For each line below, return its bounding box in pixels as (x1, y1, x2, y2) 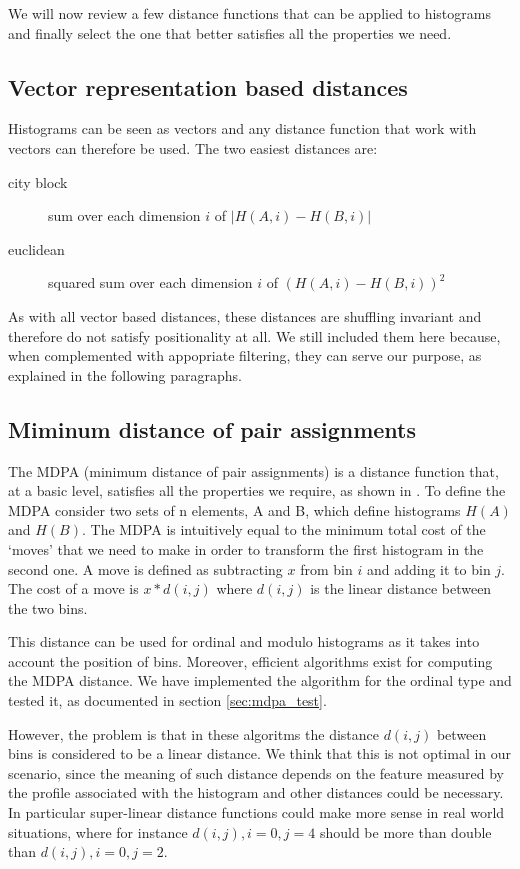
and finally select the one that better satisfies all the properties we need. (8, 22, 452, 43)
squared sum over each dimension (48, 272, 253, 293)
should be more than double (319, 821, 492, 842)
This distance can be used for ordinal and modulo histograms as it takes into (8, 631, 480, 652)
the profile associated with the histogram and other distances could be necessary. (8, 782, 504, 803)
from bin (300, 558, 353, 579)
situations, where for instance (8, 821, 188, 842)
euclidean (8, 238, 65, 259)
